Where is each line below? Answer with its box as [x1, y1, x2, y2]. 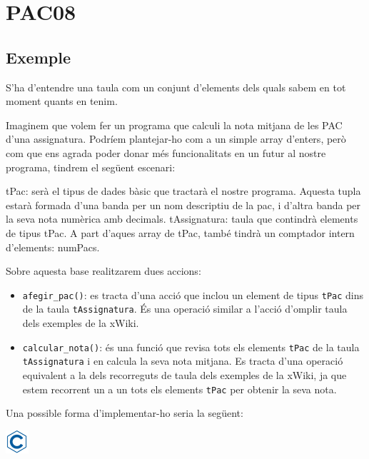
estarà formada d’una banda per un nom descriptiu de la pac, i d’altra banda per [6, 197, 361, 212]
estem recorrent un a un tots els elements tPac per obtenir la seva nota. [22, 381, 337, 396]
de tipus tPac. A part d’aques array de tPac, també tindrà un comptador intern [6, 225, 355, 240]
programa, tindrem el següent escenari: [6, 159, 176, 174]
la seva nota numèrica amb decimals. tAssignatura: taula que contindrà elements [6, 211, 358, 226]
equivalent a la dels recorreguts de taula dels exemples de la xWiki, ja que [22, 367, 347, 382]
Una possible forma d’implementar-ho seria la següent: [6, 405, 243, 420]
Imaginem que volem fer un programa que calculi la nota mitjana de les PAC [6, 117, 343, 132]
